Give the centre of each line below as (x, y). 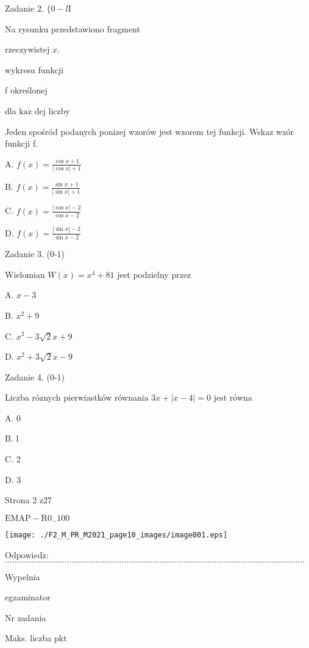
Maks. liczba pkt (36, 638)
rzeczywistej (27, 49)
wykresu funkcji (34, 69)
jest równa (233, 397)
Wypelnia (23, 576)
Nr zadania (26, 617)
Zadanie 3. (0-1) (35, 254)
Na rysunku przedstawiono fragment (73, 28)
